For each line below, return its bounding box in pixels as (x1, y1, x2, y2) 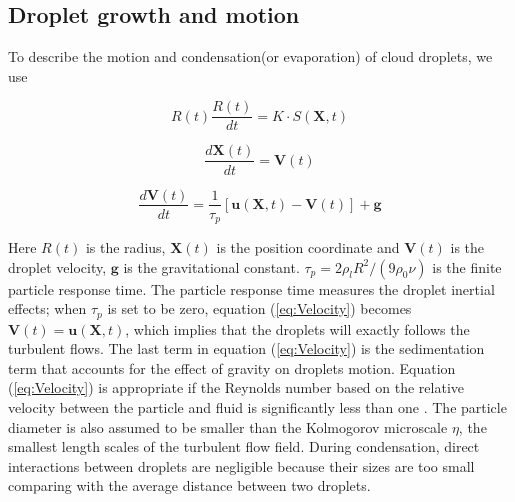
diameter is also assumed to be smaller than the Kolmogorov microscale (8, 416, 448, 437)
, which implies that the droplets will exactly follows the (125, 318, 470, 339)
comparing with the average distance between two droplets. (8, 475, 371, 496)
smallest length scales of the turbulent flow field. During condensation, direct (8, 436, 480, 457)
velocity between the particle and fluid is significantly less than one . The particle (8, 397, 507, 418)
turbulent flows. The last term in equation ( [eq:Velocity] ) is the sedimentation (8, 338, 485, 359)
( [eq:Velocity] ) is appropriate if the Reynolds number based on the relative (8, 377, 465, 398)
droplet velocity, (8, 256, 107, 277)
